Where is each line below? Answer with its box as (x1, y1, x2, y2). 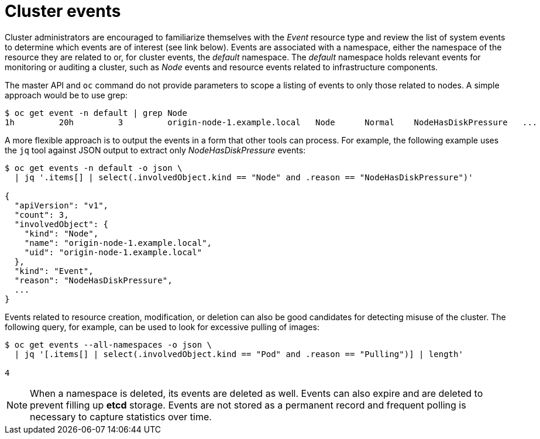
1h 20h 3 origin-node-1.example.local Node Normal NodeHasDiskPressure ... (5, 117, 538, 127)
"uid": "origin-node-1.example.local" (24, 247, 202, 257)
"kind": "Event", (14, 266, 94, 276)
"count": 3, (14, 210, 69, 220)
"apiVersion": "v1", (14, 200, 109, 210)
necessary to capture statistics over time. (30, 410, 212, 423)
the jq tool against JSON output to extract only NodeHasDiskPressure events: (5, 145, 306, 155)
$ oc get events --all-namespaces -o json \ (5, 339, 212, 349)
